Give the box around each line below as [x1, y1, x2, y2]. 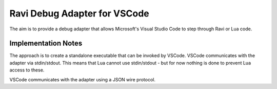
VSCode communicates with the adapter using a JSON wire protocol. [9, 76, 156, 82]
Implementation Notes [9, 39, 83, 48]
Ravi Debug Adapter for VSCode [9, 8, 150, 19]
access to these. [9, 67, 45, 73]
